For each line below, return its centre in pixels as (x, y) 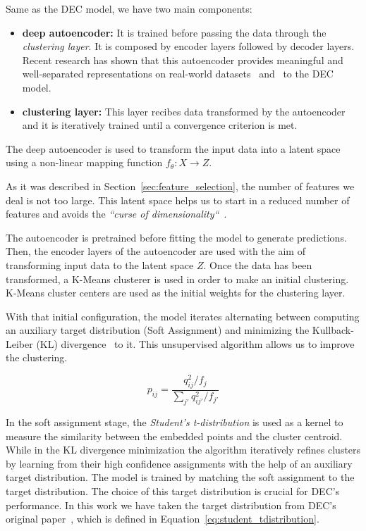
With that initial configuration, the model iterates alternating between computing (183, 316)
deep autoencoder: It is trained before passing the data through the (174, 32)
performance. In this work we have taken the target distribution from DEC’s (171, 505)
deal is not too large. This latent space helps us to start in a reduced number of (178, 200)
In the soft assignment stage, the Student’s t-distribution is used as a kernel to (175, 422)
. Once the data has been (258, 264)
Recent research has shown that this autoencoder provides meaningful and (183, 60)
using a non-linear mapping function (84, 162)
